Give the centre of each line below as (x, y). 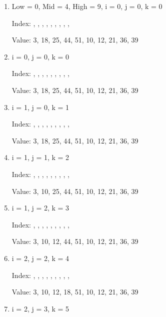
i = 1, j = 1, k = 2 (40, 157)
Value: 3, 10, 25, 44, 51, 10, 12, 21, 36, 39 (75, 191)
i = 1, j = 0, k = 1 (40, 107)
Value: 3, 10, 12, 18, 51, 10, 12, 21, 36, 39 (75, 292)
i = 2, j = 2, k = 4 (40, 258)
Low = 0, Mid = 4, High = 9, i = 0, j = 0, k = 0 (87, 6)
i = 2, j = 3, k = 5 (40, 308)
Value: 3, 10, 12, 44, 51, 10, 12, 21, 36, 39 (75, 241)
